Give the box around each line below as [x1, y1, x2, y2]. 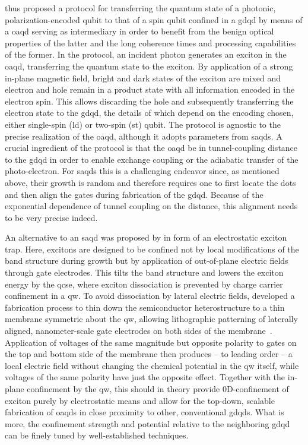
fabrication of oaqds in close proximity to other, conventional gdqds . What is [5, 406, 284, 418]
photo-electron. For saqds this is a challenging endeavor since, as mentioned [5, 165, 280, 177]
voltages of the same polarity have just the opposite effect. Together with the [5, 371, 285, 383]
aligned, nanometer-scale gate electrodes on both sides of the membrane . [5, 324, 272, 337]
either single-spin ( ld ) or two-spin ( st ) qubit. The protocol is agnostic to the [5, 118, 281, 130]
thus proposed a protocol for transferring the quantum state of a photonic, [5, 2, 276, 14]
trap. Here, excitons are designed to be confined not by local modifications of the [5, 242, 299, 255]
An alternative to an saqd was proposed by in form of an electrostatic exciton [5, 231, 287, 244]
